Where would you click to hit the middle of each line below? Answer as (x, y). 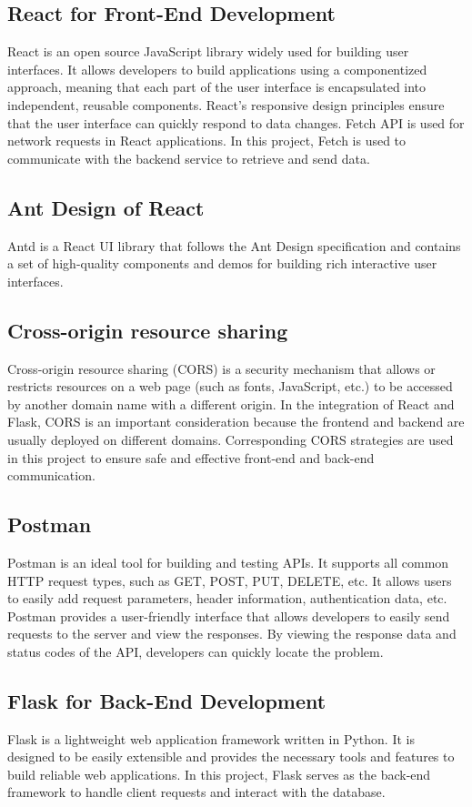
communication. (51, 475)
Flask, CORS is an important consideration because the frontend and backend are (236, 422)
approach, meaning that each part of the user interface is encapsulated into (217, 87)
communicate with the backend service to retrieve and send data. (189, 158)
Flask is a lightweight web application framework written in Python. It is (211, 738)
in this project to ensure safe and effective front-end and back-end (191, 457)
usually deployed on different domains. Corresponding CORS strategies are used (231, 439)
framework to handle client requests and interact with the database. (196, 792)
